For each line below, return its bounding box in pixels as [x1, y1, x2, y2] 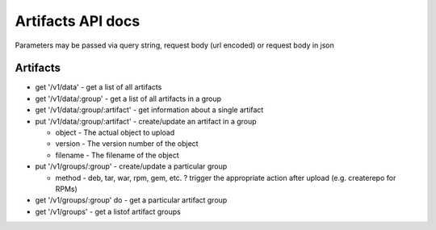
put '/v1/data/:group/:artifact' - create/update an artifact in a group [35, 116, 258, 126]
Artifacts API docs [15, 12, 140, 30]
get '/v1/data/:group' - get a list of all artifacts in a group [35, 94, 222, 103]
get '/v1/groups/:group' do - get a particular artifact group [35, 195, 228, 205]
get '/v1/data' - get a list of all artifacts [35, 82, 162, 92]
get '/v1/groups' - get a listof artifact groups [35, 207, 181, 216]
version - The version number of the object [55, 139, 199, 148]
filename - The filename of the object [55, 150, 179, 160]
